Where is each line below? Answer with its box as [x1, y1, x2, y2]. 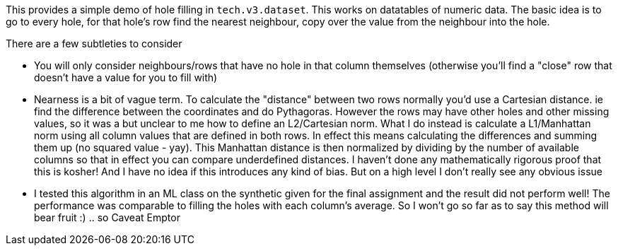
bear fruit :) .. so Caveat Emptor [34, 211, 180, 223]
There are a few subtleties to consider [6, 37, 182, 49]
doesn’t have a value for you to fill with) [34, 71, 218, 83]
